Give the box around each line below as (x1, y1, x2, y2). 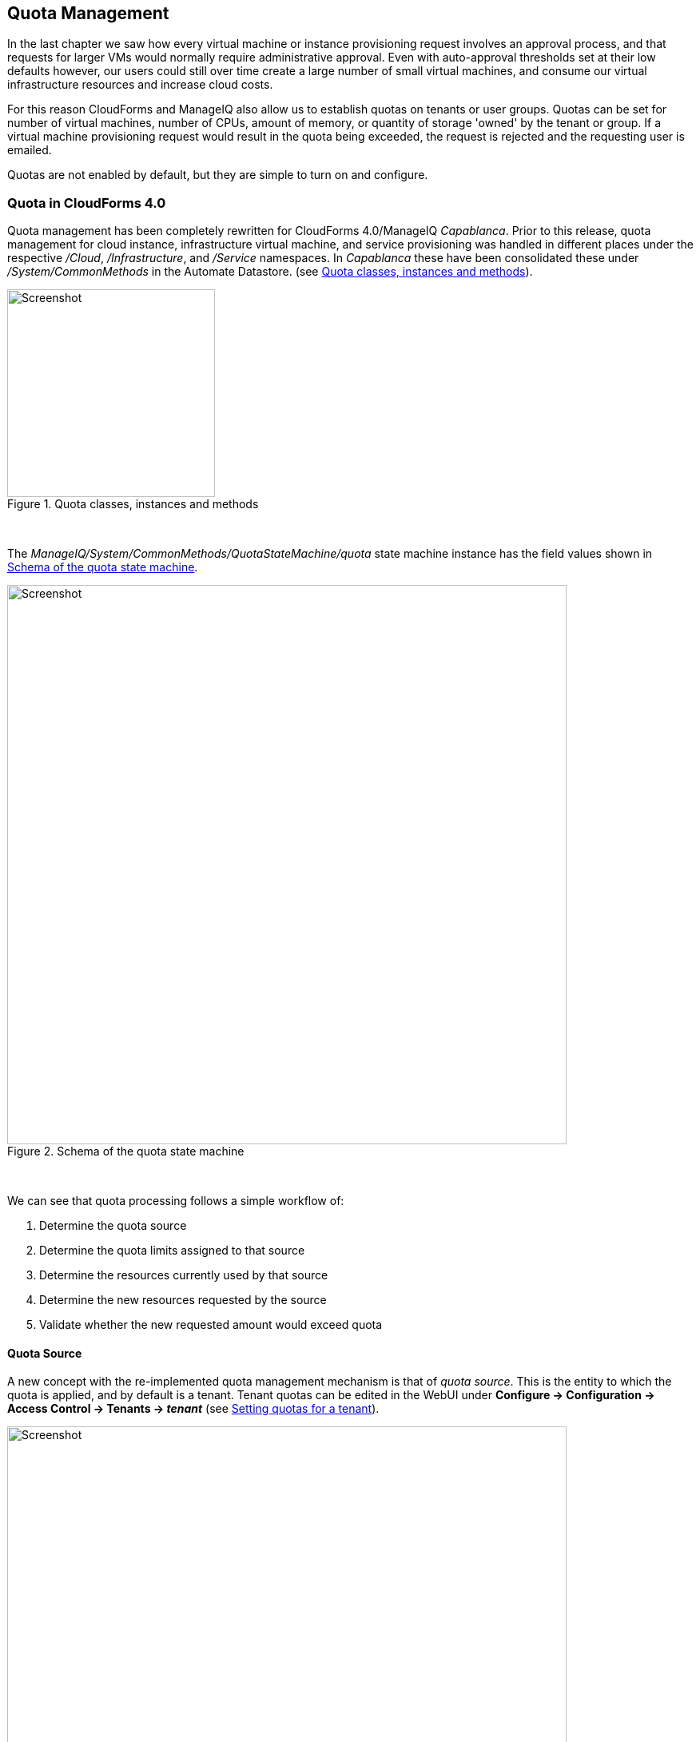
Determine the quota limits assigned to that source (39, 1243, 305, 1258)
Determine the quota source (39, 1219, 187, 1233)
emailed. (7, 143, 52, 157)
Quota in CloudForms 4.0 (7, 194, 166, 211)
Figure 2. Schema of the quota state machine (7, 1144, 245, 1159)
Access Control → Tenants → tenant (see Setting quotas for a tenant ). (7, 1402, 380, 1416)
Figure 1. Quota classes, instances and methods (7, 497, 259, 511)
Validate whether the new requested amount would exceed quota (39, 1318, 383, 1332)
